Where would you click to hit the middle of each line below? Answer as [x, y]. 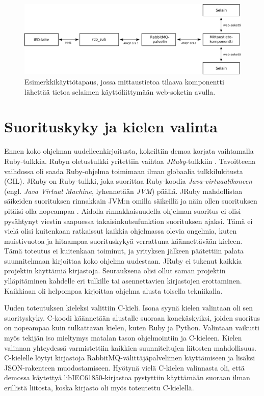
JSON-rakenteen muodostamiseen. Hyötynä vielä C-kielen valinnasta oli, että [124, 367]
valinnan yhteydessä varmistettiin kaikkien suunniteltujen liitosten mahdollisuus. [130, 347]
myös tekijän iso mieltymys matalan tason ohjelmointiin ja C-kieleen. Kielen [123, 338]
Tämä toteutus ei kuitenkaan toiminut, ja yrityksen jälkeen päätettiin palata [124, 251]
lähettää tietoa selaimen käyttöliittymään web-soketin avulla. [120, 91]
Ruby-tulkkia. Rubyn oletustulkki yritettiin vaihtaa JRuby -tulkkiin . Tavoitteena [130, 161]
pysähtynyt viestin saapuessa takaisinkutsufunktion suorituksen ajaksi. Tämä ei [128, 221]
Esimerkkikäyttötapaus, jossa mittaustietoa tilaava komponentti [124, 82]
